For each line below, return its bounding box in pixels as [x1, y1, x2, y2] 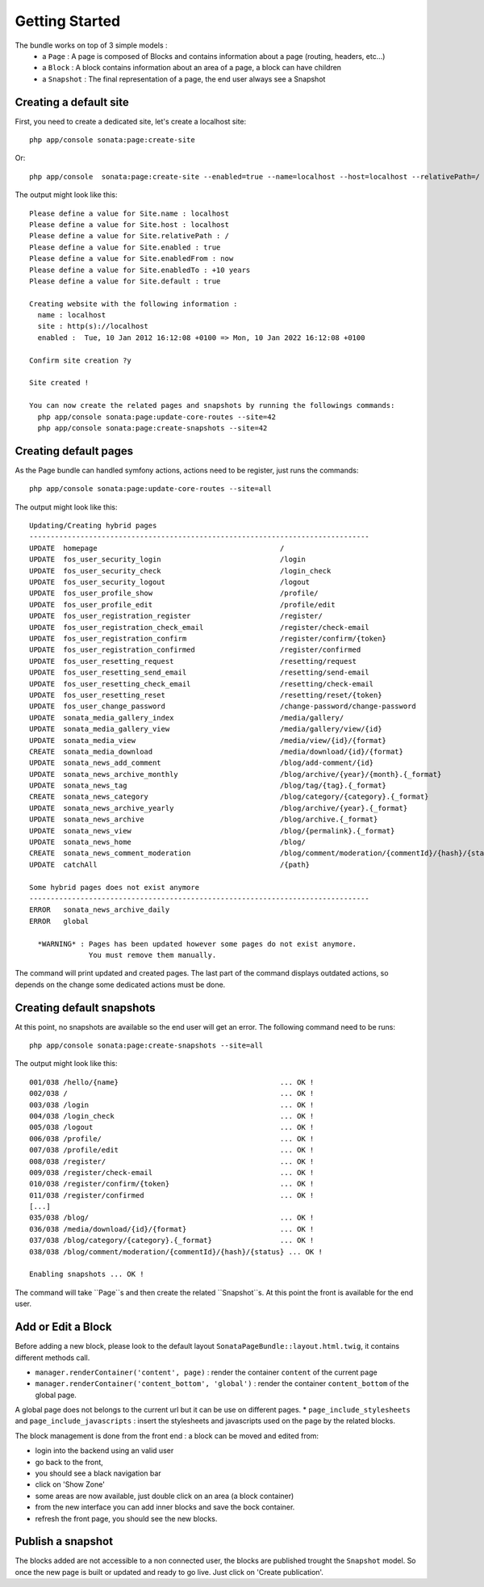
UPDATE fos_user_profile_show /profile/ [29, 589, 319, 598]
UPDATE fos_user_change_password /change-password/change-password [29, 702, 417, 711]
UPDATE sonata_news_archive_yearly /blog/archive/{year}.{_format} [29, 804, 408, 812]
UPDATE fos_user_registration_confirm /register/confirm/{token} [29, 634, 387, 643]
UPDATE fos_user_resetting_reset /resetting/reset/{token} [29, 691, 382, 699]
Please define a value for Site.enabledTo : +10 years [29, 265, 251, 275]
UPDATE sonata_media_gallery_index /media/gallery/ [29, 713, 344, 722]
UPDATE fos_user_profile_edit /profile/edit [29, 600, 336, 609]
